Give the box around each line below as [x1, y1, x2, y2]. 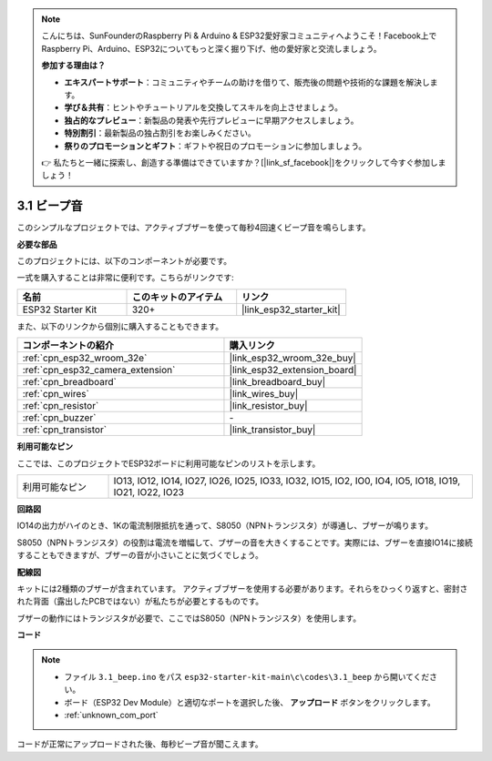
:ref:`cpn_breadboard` [22, 376, 118, 389]
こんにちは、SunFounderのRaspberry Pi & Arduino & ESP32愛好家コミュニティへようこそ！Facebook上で [41, 30, 437, 41]
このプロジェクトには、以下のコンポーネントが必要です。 [16, 255, 232, 266]
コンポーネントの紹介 [22, 340, 114, 352]
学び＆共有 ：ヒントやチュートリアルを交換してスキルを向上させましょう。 [64, 102, 343, 113]
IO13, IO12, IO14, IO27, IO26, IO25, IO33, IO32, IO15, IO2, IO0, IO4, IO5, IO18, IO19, [113, 474, 461, 487]
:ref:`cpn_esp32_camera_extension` [22, 364, 176, 377]
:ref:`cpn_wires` [22, 388, 90, 401]
